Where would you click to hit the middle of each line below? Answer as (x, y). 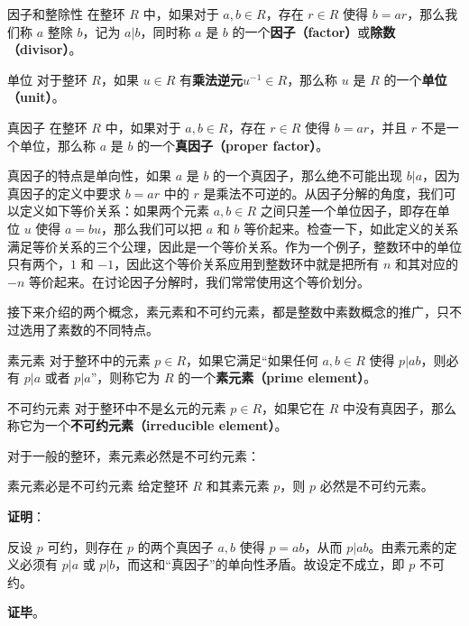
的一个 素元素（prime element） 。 (277, 377)
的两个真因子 (175, 546)
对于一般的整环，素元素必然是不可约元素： (133, 455)
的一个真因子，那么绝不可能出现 (308, 175)
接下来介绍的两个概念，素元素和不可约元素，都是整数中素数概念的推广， (222, 312)
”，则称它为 (125, 377)
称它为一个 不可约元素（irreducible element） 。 (147, 425)
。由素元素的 (406, 546)
